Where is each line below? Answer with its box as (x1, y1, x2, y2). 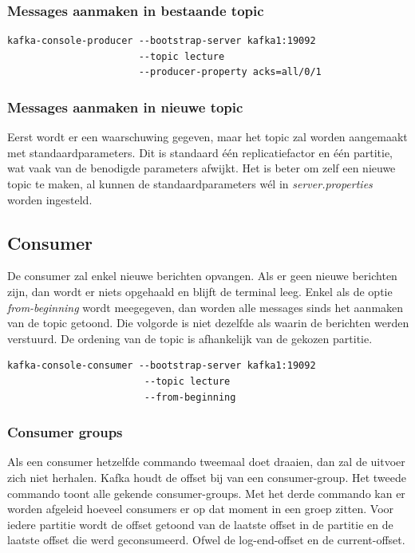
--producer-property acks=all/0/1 (138, 66, 322, 78)
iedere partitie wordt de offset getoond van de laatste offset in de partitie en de (7, 515, 393, 532)
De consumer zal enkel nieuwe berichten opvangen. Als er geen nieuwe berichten (7, 267, 397, 284)
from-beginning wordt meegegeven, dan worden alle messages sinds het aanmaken (7, 298, 404, 315)
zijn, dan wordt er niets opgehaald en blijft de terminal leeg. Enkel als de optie (7, 282, 393, 299)
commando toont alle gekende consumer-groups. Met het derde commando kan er (7, 484, 405, 501)
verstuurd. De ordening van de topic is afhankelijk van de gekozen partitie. (7, 330, 373, 346)
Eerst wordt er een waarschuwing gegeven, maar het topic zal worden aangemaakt (7, 128, 408, 145)
